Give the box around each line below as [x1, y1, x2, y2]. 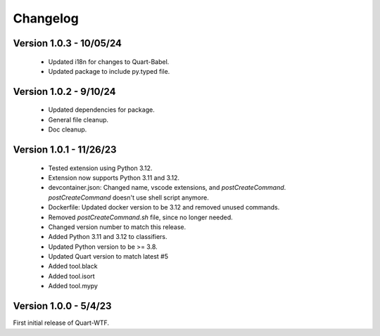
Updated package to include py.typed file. [48, 67, 170, 75]
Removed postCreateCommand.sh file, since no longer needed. [48, 213, 234, 221]
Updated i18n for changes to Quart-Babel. [48, 57, 170, 66]
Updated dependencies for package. [48, 105, 155, 114]
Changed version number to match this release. [48, 222, 186, 231]
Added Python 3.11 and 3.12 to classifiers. [48, 233, 168, 241]
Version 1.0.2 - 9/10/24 [13, 85, 116, 98]
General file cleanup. [48, 115, 109, 124]
